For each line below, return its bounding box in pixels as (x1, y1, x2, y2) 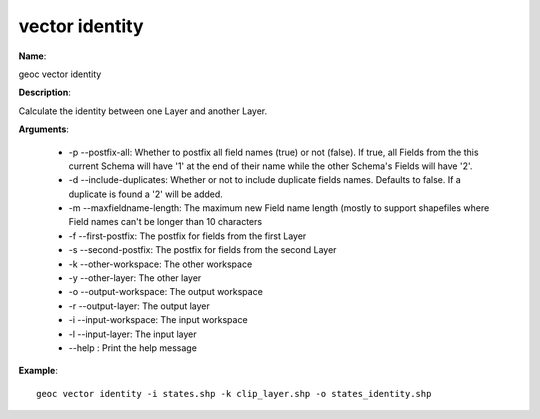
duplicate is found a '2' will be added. (68, 188, 224, 200)
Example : (18, 365, 59, 377)
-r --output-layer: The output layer (68, 300, 210, 312)
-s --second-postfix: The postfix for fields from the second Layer (68, 244, 337, 256)
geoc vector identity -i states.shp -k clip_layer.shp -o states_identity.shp (36, 388, 432, 399)
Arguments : (18, 123, 70, 135)
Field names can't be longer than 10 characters (68, 216, 263, 228)
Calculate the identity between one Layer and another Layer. (18, 105, 268, 117)
